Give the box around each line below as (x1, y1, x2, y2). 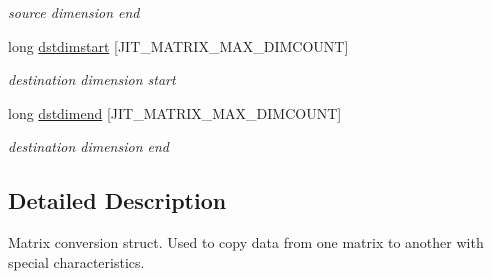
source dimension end (8, 2, 140, 22)
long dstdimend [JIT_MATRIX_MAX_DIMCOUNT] (8, 102, 342, 123)
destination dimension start (8, 69, 176, 90)
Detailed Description (8, 185, 227, 216)
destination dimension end (8, 136, 169, 157)
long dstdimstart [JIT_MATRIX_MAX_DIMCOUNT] (8, 35, 349, 56)
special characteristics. (8, 251, 145, 272)
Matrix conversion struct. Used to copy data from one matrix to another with (8, 232, 484, 253)
